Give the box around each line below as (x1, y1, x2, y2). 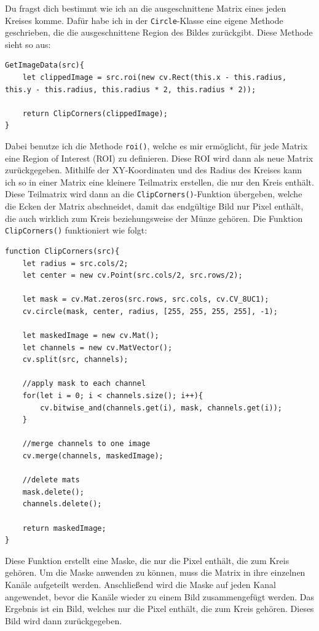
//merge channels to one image (22, 439, 151, 449)
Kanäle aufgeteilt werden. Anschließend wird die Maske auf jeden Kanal (5, 578, 276, 590)
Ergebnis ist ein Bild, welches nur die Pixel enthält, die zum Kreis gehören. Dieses (5, 602, 314, 615)
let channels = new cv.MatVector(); (22, 343, 173, 352)
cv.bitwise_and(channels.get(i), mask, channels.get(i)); (40, 403, 283, 412)
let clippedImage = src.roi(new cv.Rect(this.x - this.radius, (22, 73, 287, 82)
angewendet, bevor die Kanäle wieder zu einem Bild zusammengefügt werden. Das (5, 590, 315, 603)
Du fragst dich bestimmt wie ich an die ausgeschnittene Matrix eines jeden (5, 2, 286, 14)
